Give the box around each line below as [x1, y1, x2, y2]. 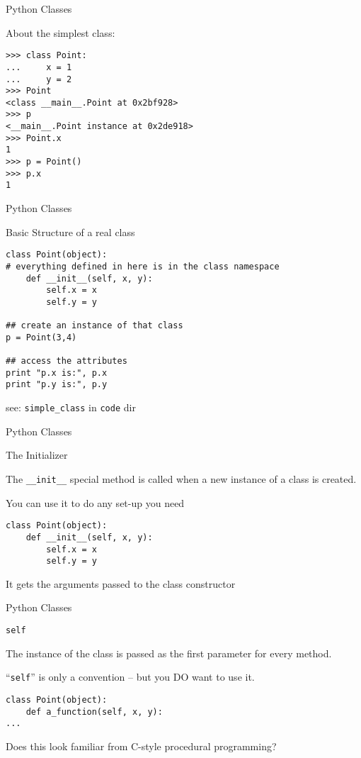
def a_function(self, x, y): [25, 706, 163, 717]
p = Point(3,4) [6, 332, 77, 342]
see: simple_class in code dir [6, 400, 136, 415]
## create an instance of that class [6, 321, 183, 331]
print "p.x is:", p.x [6, 367, 108, 378]
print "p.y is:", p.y [6, 379, 108, 390]
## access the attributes [6, 356, 127, 367]
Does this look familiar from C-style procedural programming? [6, 738, 277, 753]
